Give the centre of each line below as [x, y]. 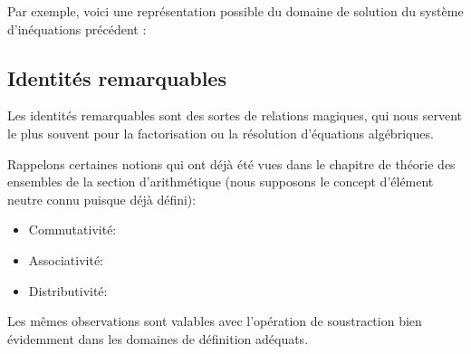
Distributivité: [68, 290]
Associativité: [66, 259]
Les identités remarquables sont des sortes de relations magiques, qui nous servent [235, 115]
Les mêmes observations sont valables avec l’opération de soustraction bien [215, 321]
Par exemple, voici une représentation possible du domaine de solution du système [235, 11]
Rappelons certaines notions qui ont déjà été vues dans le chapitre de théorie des [231, 163]
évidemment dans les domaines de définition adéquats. [158, 338]
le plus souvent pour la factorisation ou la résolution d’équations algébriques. [221, 133]
